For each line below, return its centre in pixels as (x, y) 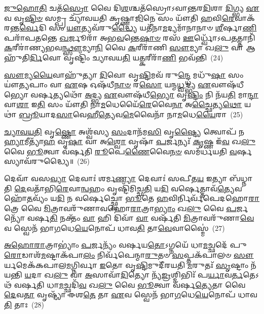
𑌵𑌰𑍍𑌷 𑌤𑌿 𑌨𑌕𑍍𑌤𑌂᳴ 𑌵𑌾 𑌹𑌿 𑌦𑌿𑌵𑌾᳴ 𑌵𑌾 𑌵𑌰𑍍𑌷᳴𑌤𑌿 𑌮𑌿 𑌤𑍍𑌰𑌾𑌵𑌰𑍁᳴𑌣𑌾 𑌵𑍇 (141, 218)
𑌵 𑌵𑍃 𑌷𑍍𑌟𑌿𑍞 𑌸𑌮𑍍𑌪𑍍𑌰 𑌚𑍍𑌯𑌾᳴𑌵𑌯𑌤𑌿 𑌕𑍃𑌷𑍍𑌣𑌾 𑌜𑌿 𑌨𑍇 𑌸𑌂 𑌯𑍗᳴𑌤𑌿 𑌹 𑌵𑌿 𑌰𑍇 (119, 18)
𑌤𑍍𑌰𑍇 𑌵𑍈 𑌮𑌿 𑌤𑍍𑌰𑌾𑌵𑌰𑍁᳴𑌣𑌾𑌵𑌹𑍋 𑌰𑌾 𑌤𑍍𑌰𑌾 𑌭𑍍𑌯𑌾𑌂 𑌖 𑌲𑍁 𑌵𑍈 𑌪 (120, 208)
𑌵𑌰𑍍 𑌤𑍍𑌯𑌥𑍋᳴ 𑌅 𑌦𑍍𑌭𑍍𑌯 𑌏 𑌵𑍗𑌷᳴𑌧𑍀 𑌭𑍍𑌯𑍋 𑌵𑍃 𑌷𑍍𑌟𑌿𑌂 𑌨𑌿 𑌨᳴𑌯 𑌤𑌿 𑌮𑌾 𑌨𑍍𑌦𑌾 (145, 94)
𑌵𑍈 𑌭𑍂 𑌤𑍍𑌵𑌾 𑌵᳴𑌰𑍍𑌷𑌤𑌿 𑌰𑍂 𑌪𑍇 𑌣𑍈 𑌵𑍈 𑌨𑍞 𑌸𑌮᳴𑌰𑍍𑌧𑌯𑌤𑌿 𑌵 (121, 151)
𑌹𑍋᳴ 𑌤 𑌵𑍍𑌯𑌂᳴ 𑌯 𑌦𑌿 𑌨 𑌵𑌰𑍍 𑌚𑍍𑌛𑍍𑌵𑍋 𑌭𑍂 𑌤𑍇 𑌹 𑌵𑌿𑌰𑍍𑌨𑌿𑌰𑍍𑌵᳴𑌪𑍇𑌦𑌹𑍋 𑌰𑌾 (132, 198)
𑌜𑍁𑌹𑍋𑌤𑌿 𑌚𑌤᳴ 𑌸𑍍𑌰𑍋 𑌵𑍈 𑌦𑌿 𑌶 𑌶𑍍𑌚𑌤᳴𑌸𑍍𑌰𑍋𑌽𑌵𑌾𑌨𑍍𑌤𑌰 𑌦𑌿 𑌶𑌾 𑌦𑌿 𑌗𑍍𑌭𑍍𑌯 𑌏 (132, 8)
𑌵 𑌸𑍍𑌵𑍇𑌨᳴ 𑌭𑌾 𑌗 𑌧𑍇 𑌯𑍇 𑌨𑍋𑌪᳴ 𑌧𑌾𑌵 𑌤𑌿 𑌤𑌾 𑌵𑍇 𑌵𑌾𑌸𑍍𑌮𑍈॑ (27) (115, 228)
